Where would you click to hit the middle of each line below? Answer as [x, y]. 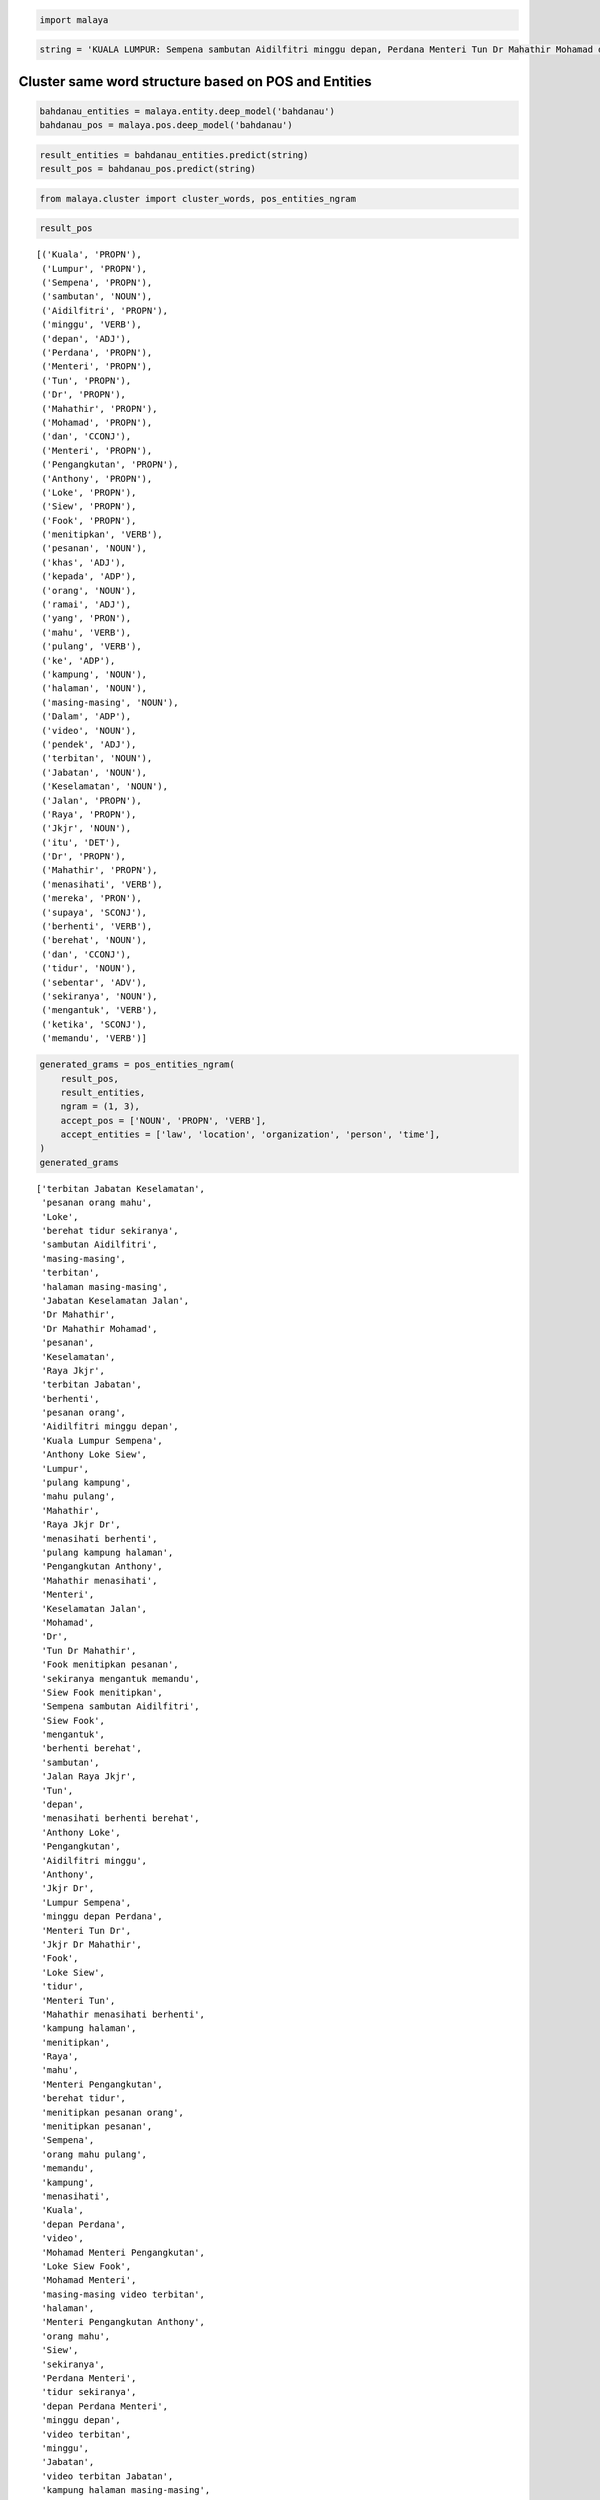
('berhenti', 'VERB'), [97, 926]
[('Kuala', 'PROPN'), [89, 254]
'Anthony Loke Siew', [94, 1454]
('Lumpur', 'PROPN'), [94, 268]
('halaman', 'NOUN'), [94, 688]
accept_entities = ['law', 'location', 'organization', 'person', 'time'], [250, 1134]
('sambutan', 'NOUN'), [97, 296]
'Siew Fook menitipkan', [102, 1692]
